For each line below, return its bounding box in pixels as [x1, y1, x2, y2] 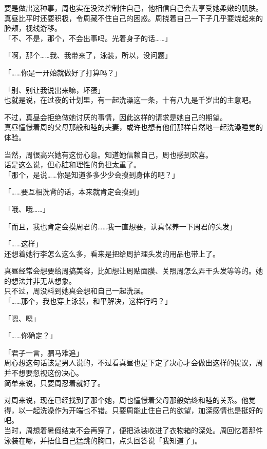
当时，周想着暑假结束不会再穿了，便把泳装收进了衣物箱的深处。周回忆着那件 [4, 425, 263, 435]
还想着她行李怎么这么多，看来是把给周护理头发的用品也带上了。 [4, 248, 220, 259]
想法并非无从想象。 [11, 275, 76, 286]
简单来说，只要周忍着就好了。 [4, 377, 105, 388]
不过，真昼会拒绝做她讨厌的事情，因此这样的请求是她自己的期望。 [4, 111, 227, 122]
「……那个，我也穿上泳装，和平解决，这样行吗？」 [4, 296, 172, 306]
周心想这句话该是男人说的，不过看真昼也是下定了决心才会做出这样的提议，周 [4, 357, 263, 368]
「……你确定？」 [4, 330, 57, 341]
